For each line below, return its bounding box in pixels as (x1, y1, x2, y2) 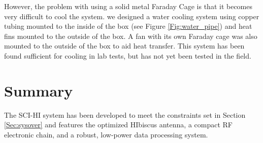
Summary (4, 80, 73, 101)
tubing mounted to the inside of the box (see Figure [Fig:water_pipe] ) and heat (4, 21, 252, 31)
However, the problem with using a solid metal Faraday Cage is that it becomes (4, 1, 253, 11)
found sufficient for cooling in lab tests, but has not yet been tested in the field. (4, 50, 251, 61)
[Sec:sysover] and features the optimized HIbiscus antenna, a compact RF (4, 119, 233, 130)
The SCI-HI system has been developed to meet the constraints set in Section (4, 109, 246, 120)
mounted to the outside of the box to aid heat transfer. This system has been (4, 40, 245, 51)
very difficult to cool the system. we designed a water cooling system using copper (4, 11, 259, 21)
